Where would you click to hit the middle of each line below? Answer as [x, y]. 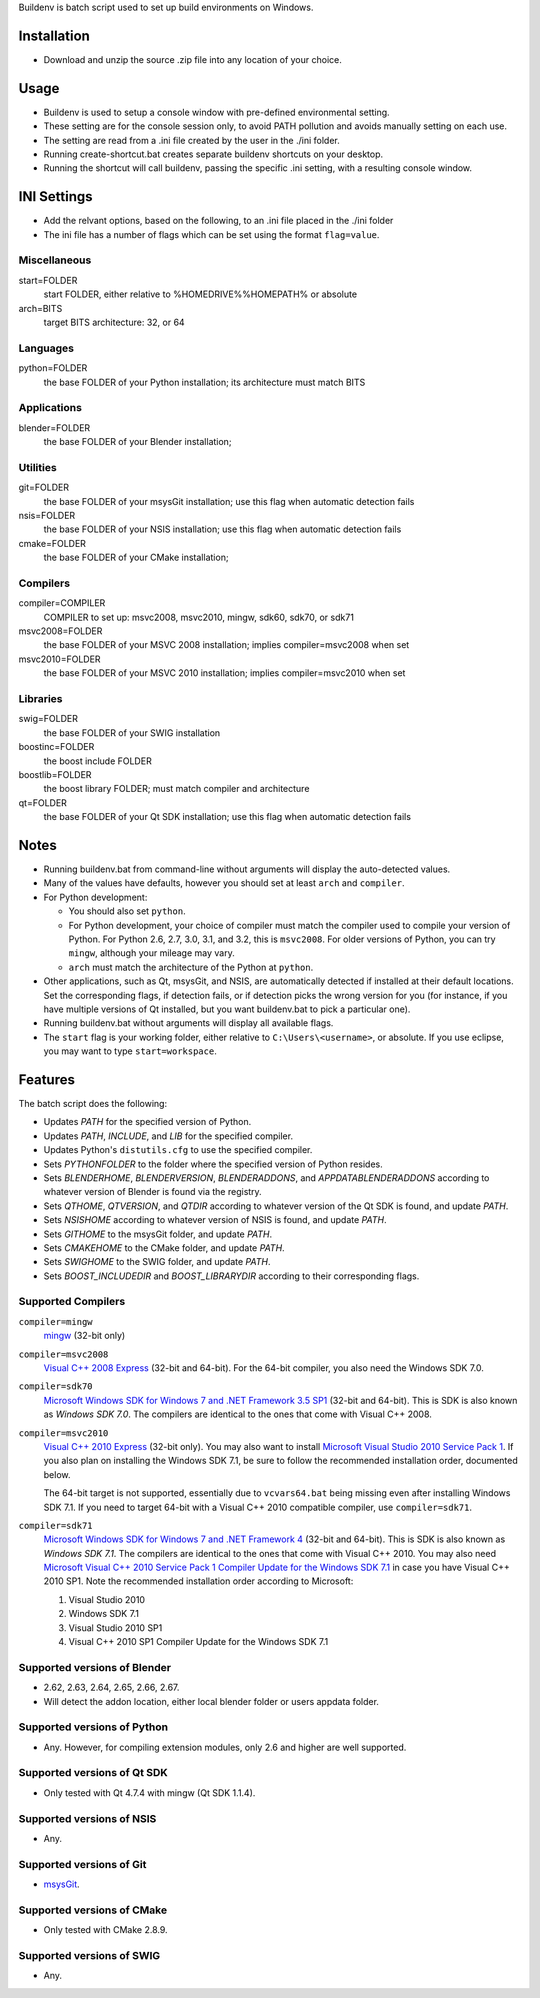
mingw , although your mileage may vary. [151, 953]
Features [46, 1079]
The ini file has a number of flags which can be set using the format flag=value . [211, 234]
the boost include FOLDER [97, 761]
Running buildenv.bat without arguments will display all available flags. [188, 1023]
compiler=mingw [56, 1321]
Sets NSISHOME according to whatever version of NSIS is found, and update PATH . [215, 1220]
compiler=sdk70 [56, 1386]
